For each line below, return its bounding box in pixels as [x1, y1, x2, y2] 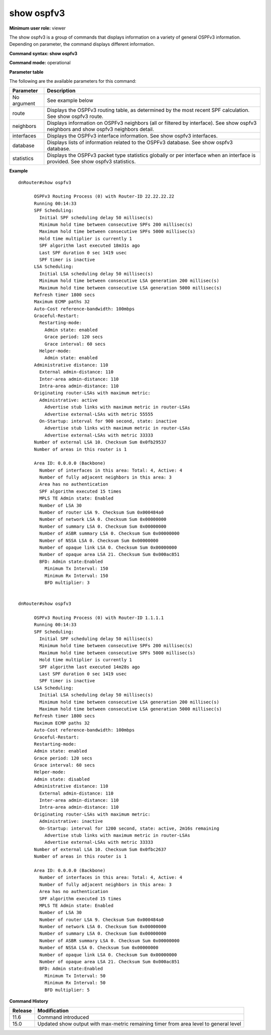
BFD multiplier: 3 [44, 579, 90, 585]
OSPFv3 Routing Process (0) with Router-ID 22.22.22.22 [34, 194, 175, 199]
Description [47, 87, 76, 94]
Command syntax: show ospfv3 [9, 50, 78, 56]
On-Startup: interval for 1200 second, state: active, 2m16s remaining [39, 825, 219, 831]
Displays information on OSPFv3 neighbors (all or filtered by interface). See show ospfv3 [47, 119, 257, 126]
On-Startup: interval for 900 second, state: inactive [39, 418, 177, 424]
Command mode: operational [9, 60, 71, 66]
